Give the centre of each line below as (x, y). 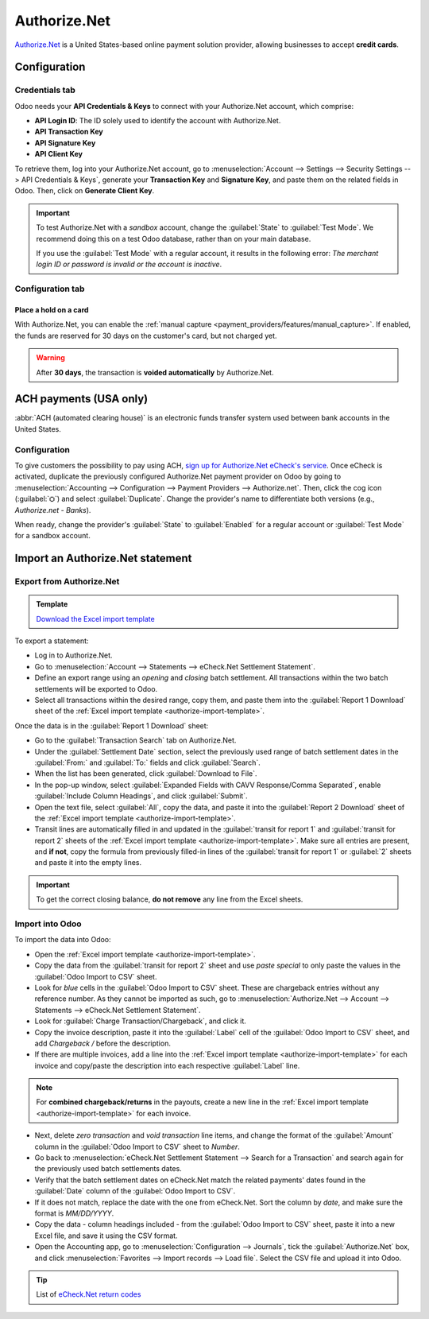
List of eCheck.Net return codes (89, 1294)
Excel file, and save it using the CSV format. (106, 1236)
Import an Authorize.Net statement (103, 559)
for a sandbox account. (52, 536)
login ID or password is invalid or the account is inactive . (129, 264)
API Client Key (59, 154)
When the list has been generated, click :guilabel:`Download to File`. (146, 774)
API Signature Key (65, 142)
